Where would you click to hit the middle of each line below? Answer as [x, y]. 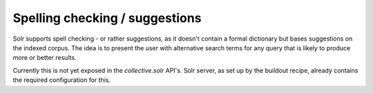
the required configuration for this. [61, 80]
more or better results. [45, 58]
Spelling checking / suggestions [107, 18]
